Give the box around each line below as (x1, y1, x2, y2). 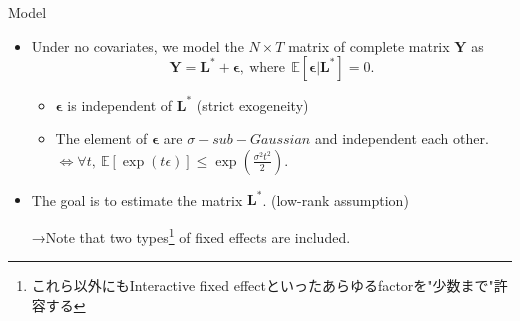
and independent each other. (314, 128, 489, 149)
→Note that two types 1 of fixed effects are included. (31, 223, 351, 247)
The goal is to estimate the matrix (31, 189, 243, 210)
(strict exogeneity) (196, 94, 309, 115)
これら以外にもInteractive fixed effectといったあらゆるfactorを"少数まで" (31, 275, 494, 296)
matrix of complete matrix (288, 35, 450, 56)
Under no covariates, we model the (31, 35, 244, 56)
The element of (55, 128, 148, 149)
